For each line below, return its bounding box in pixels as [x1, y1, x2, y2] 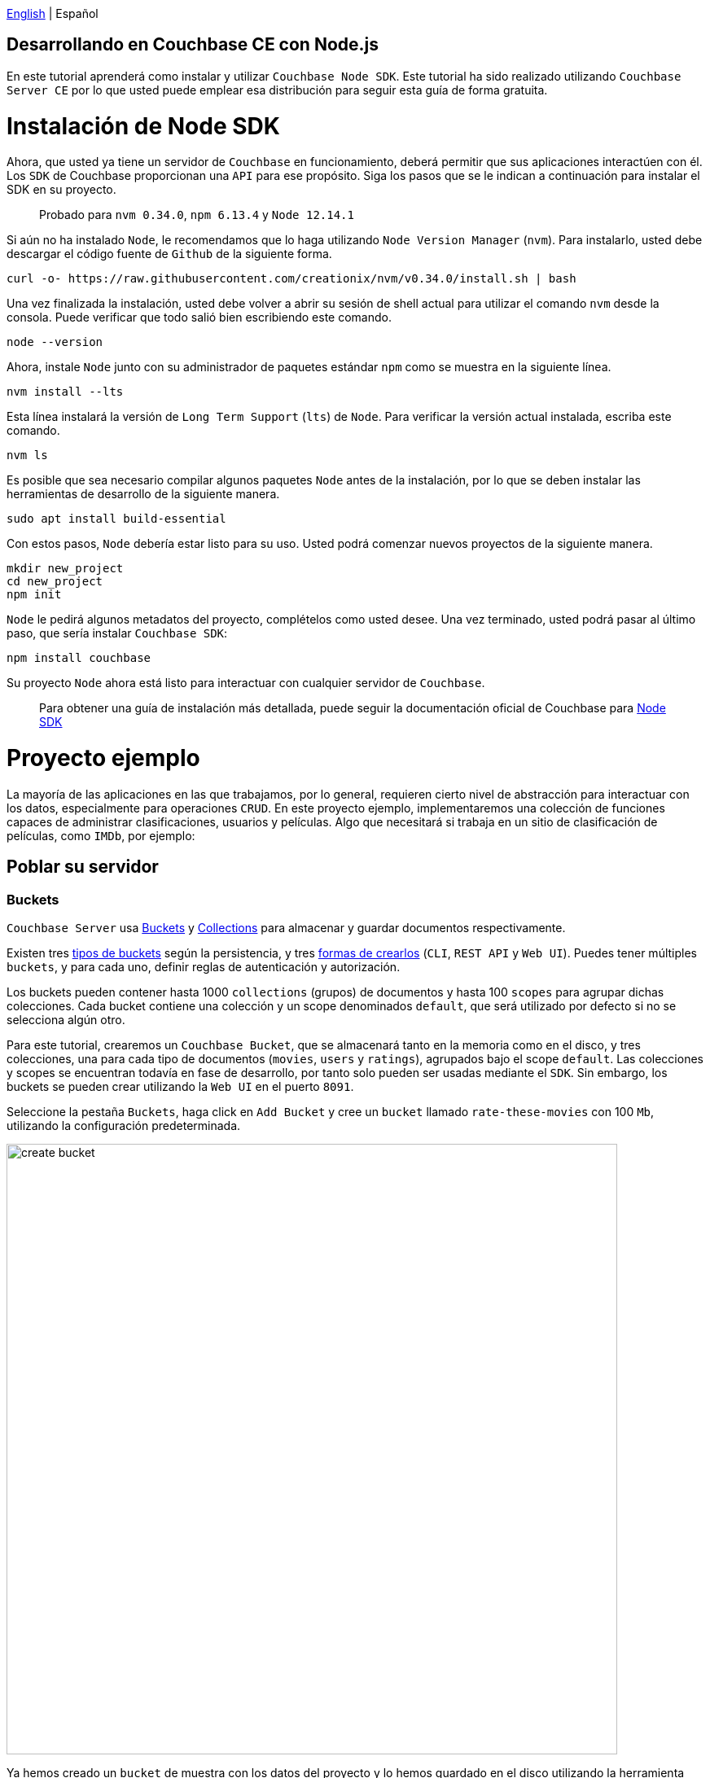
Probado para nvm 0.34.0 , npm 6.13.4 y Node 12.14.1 [39, 208, 354, 222]
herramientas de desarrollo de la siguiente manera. [7, 487, 280, 501]
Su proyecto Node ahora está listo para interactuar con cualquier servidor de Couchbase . [7, 676, 485, 690]
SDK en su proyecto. [7, 182, 116, 197]
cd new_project [7, 575, 103, 589]
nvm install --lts [7, 385, 124, 399]
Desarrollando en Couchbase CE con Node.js [7, 34, 379, 55]
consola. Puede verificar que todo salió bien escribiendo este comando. [7, 310, 392, 325]
